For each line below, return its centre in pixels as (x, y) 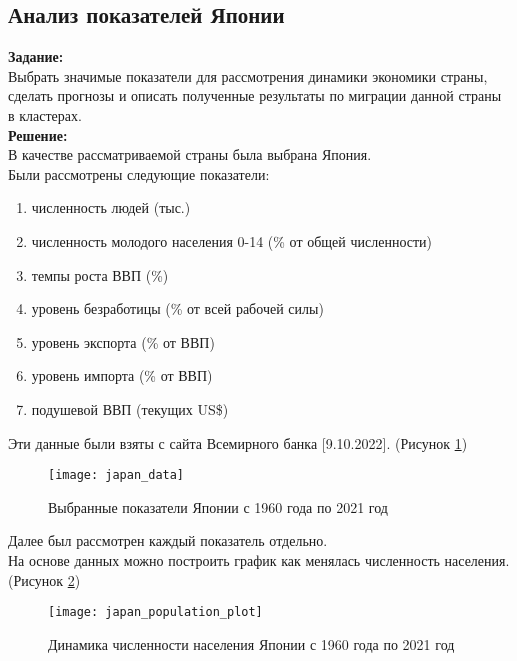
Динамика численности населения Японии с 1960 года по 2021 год (251, 643)
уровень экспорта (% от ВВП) (123, 341)
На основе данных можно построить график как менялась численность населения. (259, 559)
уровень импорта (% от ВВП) (122, 375)
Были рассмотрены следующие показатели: (139, 173)
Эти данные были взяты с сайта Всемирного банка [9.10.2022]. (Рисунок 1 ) (238, 442)
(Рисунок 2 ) (44, 579)
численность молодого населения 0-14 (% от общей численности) (231, 240)
